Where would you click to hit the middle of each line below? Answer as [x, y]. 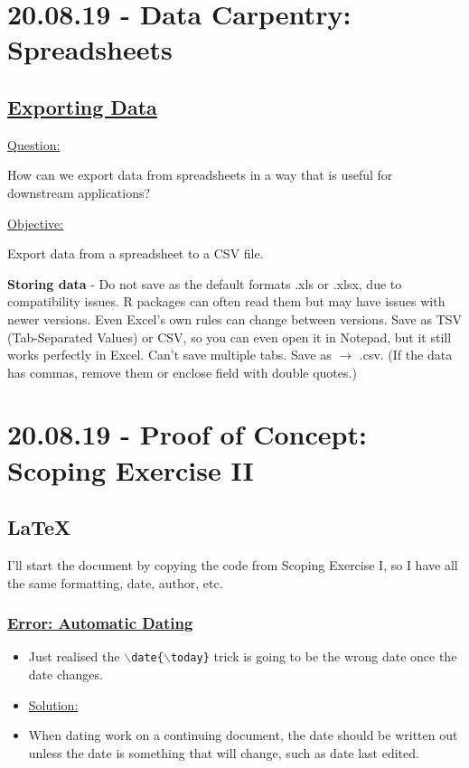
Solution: [53, 704]
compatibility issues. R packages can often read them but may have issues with [226, 301]
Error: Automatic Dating [100, 623]
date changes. [66, 674]
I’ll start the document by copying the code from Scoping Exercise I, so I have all [233, 565]
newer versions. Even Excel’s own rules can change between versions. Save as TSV [235, 318]
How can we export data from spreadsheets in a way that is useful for [200, 175]
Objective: [36, 223]
